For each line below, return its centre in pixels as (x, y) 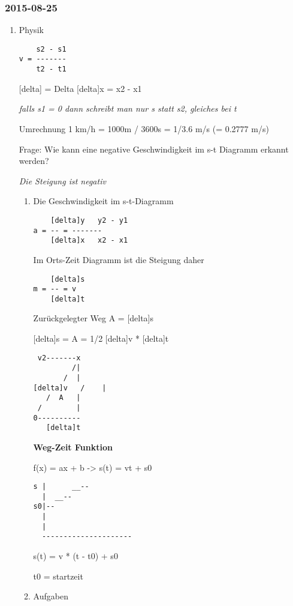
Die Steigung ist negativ (62, 180)
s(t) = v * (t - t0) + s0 (75, 556)
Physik (31, 30)
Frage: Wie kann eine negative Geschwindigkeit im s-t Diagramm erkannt (154, 149)
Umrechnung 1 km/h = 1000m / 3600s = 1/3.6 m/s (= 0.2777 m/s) (144, 128)
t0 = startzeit (58, 576)
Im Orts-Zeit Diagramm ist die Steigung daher (119, 259)
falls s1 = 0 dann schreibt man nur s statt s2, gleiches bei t (128, 108)
